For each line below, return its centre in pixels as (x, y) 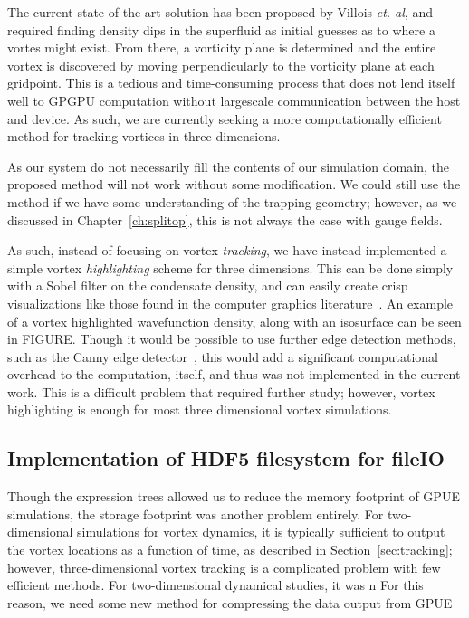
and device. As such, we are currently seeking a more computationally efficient (225, 118)
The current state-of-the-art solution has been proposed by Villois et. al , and (220, 12)
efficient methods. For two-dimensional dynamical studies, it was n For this (215, 585)
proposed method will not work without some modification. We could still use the (234, 184)
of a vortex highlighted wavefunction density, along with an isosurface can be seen (234, 321)
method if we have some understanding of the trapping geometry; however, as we (232, 201)
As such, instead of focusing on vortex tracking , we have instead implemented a (227, 250)
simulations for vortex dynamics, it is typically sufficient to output (261, 532)
